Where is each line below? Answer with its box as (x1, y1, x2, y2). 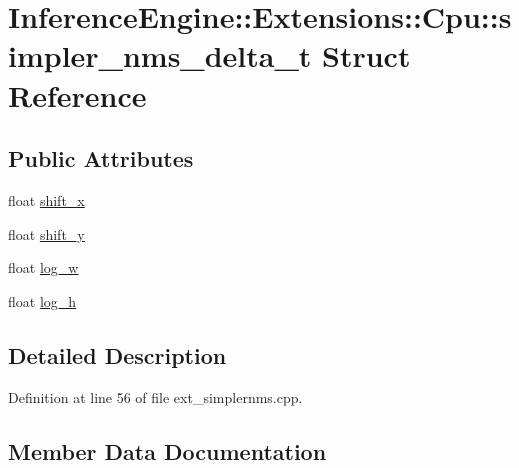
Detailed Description (8, 339, 227, 370)
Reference (8, 74, 147, 115)
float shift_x (8, 189, 85, 210)
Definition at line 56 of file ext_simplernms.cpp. (8, 386, 303, 407)
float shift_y (8, 223, 85, 244)
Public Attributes (8, 143, 194, 174)
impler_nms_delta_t (8, 35, 312, 76)
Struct (322, 35, 411, 76)
